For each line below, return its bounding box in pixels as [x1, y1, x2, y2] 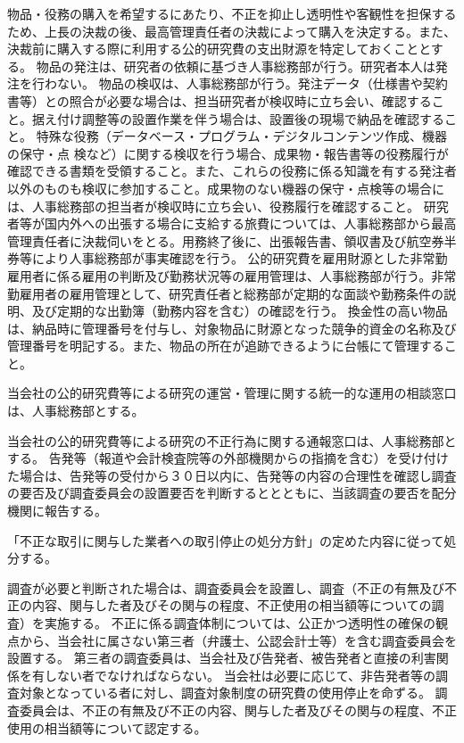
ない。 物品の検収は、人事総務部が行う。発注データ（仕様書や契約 [56, 74, 448, 93]
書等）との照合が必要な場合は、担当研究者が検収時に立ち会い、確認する [7, 91, 432, 110]
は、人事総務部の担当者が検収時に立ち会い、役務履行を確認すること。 [7, 196, 419, 215]
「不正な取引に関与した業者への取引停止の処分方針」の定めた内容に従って [7, 531, 444, 549]
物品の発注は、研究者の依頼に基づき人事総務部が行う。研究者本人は [36, 56, 435, 75]
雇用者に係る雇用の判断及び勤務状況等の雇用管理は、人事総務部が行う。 [7, 266, 432, 285]
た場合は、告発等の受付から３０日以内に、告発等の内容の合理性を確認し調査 [7, 466, 457, 484]
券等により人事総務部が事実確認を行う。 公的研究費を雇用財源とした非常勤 [7, 249, 448, 268]
